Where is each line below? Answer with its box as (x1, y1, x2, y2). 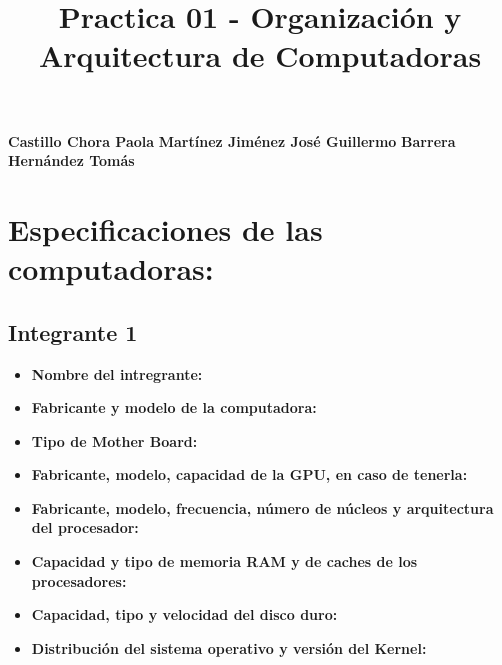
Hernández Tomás (8, 150, 135, 171)
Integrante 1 (8, 316, 138, 347)
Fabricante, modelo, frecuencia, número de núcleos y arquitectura (31, 497, 494, 518)
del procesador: (31, 517, 139, 538)
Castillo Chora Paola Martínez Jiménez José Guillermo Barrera (8, 130, 456, 151)
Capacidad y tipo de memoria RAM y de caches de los (31, 551, 418, 572)
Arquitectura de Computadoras (38, 35, 482, 76)
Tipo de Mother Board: (31, 430, 198, 451)
